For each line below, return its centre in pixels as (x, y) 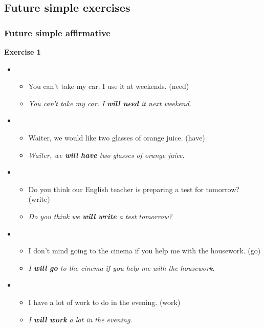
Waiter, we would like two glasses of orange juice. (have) (117, 137)
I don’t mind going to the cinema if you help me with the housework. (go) (145, 251)
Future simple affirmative (57, 32)
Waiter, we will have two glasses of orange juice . (106, 155)
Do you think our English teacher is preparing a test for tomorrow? (134, 189)
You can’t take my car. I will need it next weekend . (110, 103)
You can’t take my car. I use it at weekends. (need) (109, 86)
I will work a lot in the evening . (80, 319)
